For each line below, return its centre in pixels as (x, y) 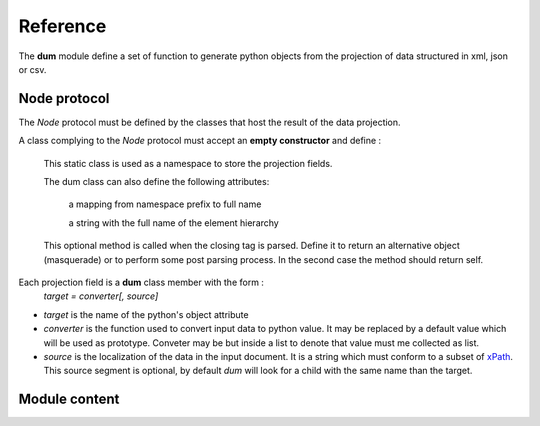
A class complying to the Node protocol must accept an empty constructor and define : (200, 141)
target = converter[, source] (101, 296)
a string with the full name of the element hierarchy (173, 222)
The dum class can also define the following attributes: (156, 182)
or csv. (32, 69)
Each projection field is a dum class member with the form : (141, 282)
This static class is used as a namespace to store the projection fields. (188, 163)
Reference (62, 26)
